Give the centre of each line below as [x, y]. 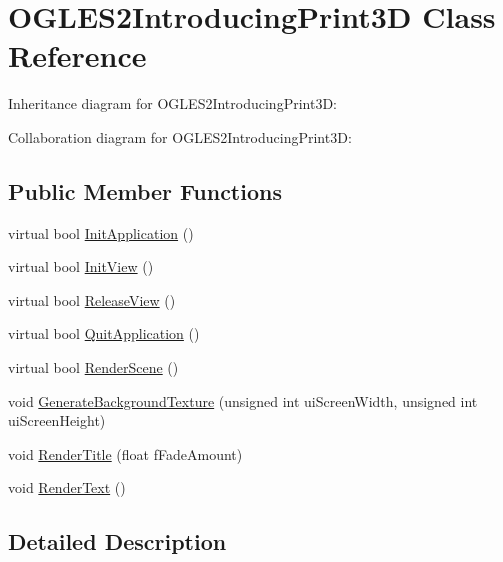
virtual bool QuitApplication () [104, 333]
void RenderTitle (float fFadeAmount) [125, 453]
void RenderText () [67, 487]
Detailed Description [117, 541]
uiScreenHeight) [57, 420]
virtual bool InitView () [81, 266]
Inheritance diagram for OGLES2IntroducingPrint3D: [172, 103]
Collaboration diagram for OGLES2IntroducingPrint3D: [180, 136]
